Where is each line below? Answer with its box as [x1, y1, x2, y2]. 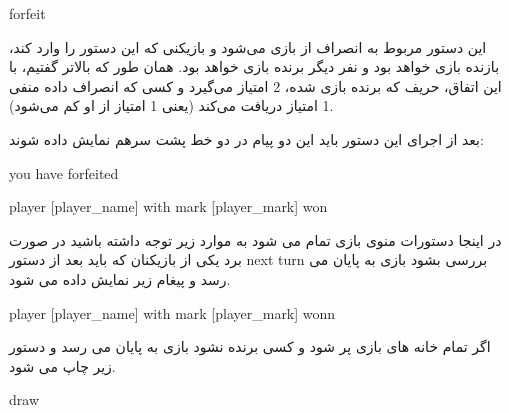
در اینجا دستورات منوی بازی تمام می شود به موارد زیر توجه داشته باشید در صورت [9, 229, 502, 250]
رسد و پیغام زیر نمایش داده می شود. [9, 268, 231, 289]
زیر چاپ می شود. [9, 355, 116, 376]
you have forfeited [9, 162, 119, 183]
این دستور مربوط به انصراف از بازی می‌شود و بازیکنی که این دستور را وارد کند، [9, 36, 487, 57]
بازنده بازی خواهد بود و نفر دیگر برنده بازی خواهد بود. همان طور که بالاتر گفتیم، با [9, 56, 500, 77]
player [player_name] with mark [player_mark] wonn [9, 302, 336, 323]
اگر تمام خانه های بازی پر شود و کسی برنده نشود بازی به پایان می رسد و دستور [9, 336, 491, 357]
